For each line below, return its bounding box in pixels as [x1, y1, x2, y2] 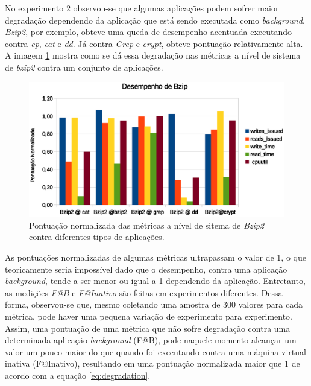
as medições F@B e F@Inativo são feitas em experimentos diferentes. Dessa [5, 286, 283, 299]
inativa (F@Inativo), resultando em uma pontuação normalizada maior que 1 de [5, 357, 300, 370]
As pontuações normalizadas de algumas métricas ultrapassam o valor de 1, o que [5, 250, 306, 263]
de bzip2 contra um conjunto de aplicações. [5, 60, 163, 73]
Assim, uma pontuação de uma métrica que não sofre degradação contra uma [5, 321, 291, 334]
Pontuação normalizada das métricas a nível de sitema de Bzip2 [29, 218, 265, 231]
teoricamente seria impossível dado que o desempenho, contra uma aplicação [5, 262, 287, 275]
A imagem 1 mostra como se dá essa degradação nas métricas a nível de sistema [5, 49, 301, 62]
